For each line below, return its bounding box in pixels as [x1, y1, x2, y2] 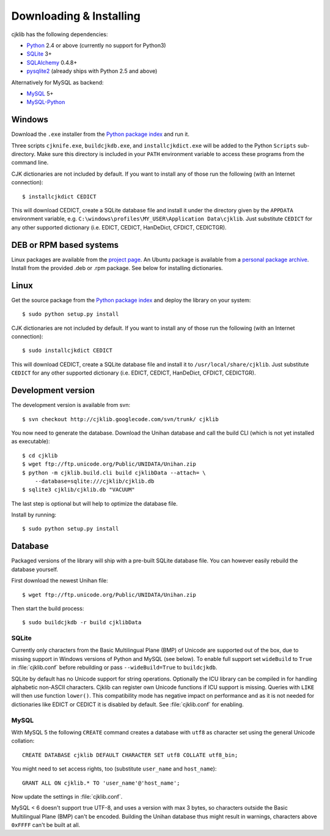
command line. [11, 159, 49, 166]
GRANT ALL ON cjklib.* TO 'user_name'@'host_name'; [22, 779, 180, 786]
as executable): [11, 438, 50, 445]
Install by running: [11, 511, 57, 518]
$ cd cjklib [22, 452, 58, 459]
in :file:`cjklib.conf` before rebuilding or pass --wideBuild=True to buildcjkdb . [11, 664, 218, 671]
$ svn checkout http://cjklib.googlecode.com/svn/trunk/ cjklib [22, 416, 219, 422]
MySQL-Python [26, 99, 65, 106]
